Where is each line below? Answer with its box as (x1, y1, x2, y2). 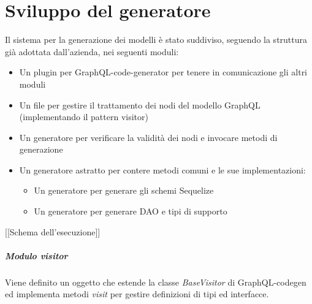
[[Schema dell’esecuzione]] (5, 225, 101, 238)
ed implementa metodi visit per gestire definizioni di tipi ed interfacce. (5, 287, 269, 300)
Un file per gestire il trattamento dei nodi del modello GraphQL (19, 98, 261, 111)
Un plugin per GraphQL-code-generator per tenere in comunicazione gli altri (19, 66, 308, 78)
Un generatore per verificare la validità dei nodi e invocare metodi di (19, 131, 278, 143)
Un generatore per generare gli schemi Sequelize (34, 184, 214, 197)
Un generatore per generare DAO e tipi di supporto (34, 205, 227, 218)
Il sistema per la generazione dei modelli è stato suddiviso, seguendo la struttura (5, 33, 308, 46)
